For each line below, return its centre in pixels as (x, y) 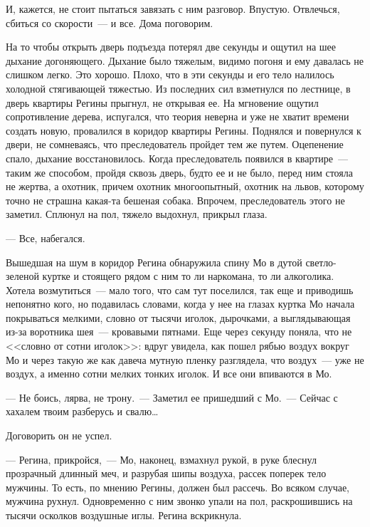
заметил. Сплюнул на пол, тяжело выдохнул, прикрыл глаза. (137, 214)
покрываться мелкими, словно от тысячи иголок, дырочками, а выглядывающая (178, 317)
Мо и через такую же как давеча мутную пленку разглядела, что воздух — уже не (185, 359)
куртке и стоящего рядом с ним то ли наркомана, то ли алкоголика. (188, 276)
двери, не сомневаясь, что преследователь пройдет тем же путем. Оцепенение (175, 144)
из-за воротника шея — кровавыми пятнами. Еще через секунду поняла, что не (179, 332)
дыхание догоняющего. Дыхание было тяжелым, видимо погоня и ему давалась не (185, 60)
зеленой (22, 276)
